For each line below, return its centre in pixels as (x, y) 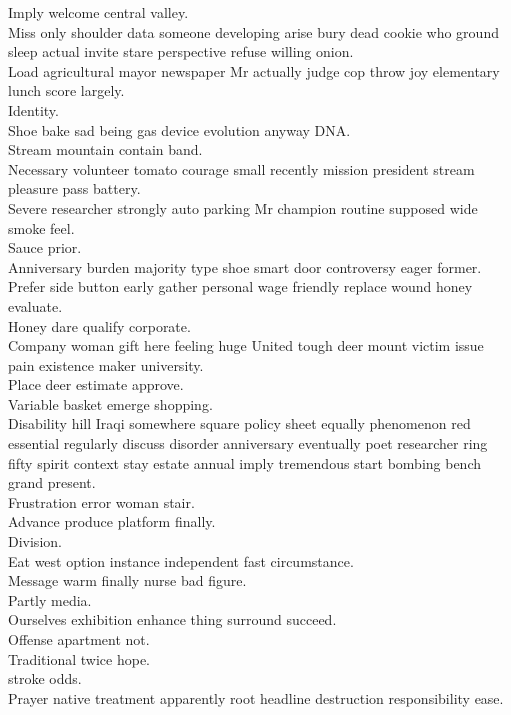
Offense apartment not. (79, 639)
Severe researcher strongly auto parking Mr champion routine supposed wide (243, 207)
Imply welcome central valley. (98, 12)
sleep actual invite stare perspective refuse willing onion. (181, 51)
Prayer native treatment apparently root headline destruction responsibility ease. (256, 697)
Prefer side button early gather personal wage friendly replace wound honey (240, 286)
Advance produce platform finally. (112, 521)
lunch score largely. (66, 90)
